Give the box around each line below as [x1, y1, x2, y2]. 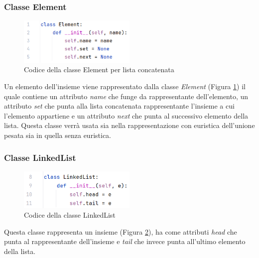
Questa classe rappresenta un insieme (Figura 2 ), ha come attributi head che [4, 226, 237, 237]
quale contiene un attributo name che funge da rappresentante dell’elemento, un [4, 91, 249, 101]
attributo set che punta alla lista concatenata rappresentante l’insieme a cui [4, 101, 235, 111]
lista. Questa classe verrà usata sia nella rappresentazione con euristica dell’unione [4, 120, 255, 130]
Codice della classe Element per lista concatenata [24, 64, 174, 75]
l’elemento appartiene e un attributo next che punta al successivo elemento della [4, 110, 249, 121]
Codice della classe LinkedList [24, 210, 116, 220]
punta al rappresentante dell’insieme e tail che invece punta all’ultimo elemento [4, 236, 246, 247]
